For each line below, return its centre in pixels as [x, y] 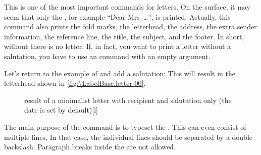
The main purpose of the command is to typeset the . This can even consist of [125, 126]
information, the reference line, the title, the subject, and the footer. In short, [124, 36]
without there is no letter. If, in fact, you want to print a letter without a [118, 46]
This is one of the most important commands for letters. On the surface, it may [127, 7]
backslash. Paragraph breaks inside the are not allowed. [90, 147]
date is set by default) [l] [61, 110]
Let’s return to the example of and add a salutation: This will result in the [120, 73]
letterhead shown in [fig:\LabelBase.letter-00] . [75, 83]
